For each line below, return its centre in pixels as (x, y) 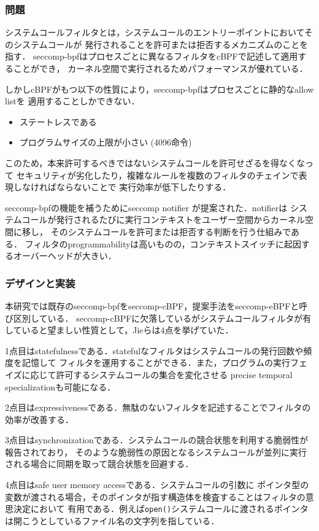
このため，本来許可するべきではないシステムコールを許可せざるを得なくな (155, 162)
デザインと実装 (40, 283)
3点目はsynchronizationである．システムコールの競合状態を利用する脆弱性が (157, 440)
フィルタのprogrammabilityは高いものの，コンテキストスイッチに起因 (163, 243)
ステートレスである (58, 121)
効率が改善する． (39, 419)
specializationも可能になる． (60, 386)
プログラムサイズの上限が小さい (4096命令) (106, 142)
